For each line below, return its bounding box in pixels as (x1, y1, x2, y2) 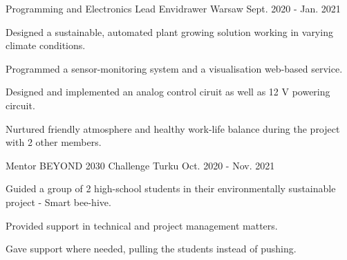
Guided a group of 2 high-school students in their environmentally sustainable (6, 181, 336, 196)
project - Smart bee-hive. (6, 194, 111, 209)
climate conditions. (6, 38, 86, 53)
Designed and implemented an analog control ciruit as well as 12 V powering (6, 84, 330, 99)
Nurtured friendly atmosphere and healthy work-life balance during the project (6, 121, 340, 136)
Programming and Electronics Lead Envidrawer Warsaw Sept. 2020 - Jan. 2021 (6, 1, 341, 15)
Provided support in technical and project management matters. (6, 218, 278, 232)
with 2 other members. (6, 135, 102, 149)
